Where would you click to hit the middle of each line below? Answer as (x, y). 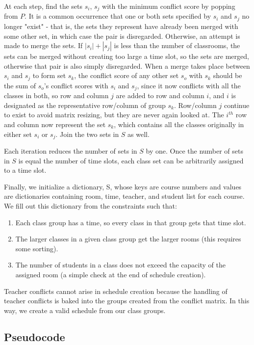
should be (228, 75)
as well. (139, 134)
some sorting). (37, 248)
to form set (49, 75)
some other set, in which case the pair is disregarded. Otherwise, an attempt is (122, 36)
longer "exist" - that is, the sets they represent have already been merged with (121, 26)
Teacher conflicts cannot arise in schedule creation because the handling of (116, 291)
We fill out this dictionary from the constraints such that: (90, 205)
